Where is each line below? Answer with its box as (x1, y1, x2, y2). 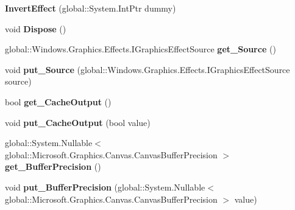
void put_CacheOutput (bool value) (5, 116, 151, 128)
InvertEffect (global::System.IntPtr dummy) (5, 2, 176, 14)
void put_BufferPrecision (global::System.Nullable (5, 180, 205, 193)
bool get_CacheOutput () (5, 95, 112, 108)
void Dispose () (5, 22, 66, 35)
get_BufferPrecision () (5, 160, 101, 173)
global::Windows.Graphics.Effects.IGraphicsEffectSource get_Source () (5, 43, 276, 55)
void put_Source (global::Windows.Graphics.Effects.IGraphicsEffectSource (5, 63, 290, 75)
